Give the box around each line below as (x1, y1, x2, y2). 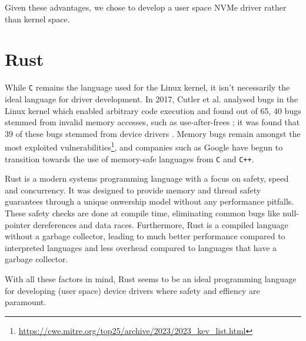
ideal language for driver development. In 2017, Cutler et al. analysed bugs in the (5, 92, 298, 105)
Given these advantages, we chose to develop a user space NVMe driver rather (5, 1, 287, 13)
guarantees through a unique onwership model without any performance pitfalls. (5, 195, 294, 208)
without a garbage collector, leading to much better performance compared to (5, 230, 285, 242)
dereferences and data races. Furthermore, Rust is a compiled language (33, 218, 288, 230)
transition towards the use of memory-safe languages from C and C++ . (5, 152, 254, 165)
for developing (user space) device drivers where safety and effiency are (5, 284, 260, 296)
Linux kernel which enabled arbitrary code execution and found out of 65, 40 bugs (5, 104, 301, 116)
